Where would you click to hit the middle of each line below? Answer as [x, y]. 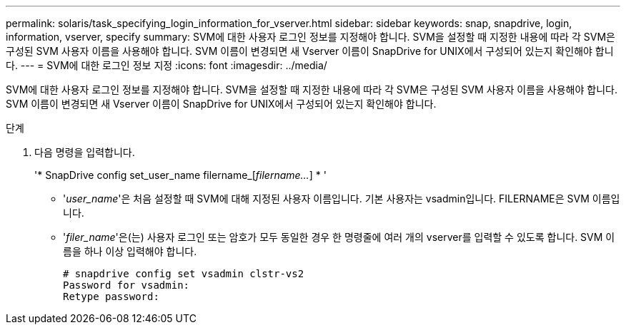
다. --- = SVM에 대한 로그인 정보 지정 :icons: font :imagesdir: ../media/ [167, 65]
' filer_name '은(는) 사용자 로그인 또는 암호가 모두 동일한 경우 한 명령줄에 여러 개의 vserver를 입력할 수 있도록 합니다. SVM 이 [339, 237]
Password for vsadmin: [126, 285]
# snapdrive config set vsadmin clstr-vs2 [184, 274]
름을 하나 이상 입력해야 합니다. [130, 251]
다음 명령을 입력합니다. [85, 152]
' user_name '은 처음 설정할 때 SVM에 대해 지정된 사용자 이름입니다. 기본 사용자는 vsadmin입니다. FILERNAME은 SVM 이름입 [342, 198]
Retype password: [111, 297]
